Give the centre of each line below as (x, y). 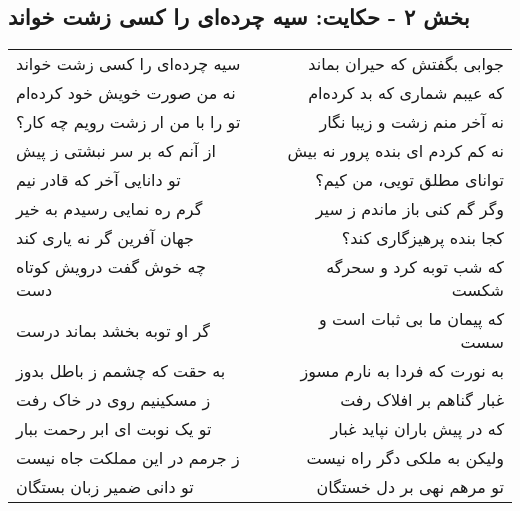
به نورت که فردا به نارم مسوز (402, 371)
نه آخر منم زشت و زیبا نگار (411, 122)
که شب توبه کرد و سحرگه (415, 267)
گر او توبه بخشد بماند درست (113, 330)
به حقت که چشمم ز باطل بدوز (121, 371)
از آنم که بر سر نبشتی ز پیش (116, 151)
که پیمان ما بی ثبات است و (411, 319)
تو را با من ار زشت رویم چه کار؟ (128, 122)
